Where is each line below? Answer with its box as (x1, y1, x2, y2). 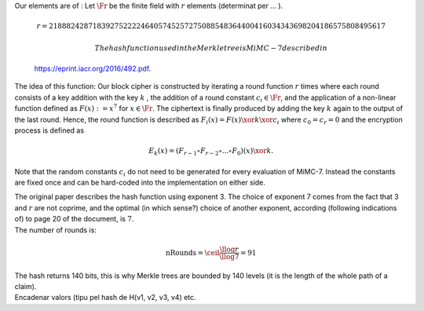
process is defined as (14, 126, 85, 135)
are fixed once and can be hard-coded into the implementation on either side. (14, 177, 266, 188)
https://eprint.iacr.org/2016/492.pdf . (34, 64, 152, 73)
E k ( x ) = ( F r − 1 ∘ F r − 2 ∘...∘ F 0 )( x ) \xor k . (148, 146, 274, 157)
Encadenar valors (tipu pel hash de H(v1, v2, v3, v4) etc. (14, 293, 196, 302)
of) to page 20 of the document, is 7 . (14, 214, 134, 224)
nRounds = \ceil (165, 248, 220, 257)
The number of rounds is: (14, 225, 97, 235)
